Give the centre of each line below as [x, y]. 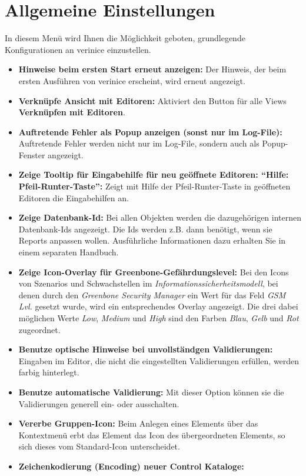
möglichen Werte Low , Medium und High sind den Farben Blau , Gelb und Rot [159, 318]
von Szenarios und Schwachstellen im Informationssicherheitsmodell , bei [148, 283]
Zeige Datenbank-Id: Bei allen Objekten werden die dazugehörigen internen [160, 217]
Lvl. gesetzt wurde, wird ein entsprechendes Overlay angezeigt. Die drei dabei [158, 306]
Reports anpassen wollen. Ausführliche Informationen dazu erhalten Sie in [152, 240]
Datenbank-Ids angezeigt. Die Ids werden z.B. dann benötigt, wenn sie [145, 229]
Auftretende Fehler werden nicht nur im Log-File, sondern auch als [139, 143]
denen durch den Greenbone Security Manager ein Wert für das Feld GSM [152, 294]
